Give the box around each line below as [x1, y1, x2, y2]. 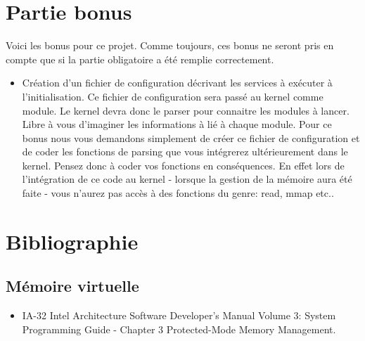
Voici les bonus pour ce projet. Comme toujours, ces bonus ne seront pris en [6, 38, 334, 53]
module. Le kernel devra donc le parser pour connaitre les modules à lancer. [22, 103, 350, 117]
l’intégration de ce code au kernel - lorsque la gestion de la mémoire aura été [22, 172, 352, 186]
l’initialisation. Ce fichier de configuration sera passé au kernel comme [22, 89, 324, 103]
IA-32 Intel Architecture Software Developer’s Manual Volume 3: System [22, 308, 336, 323]
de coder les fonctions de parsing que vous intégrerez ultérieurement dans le [22, 144, 348, 159]
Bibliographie [6, 226, 139, 255]
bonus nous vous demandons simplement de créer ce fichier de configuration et [22, 130, 360, 145]
